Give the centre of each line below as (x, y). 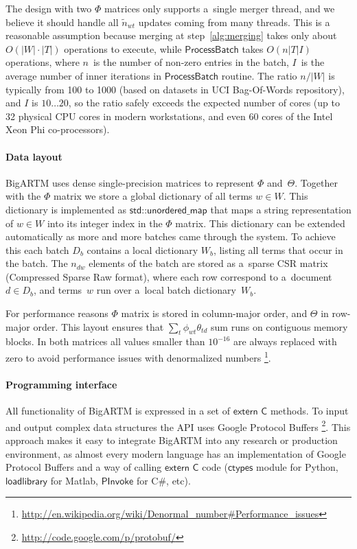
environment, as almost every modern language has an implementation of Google (176, 453)
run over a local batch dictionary (166, 290)
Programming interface (61, 384)
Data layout (34, 156)
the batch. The (37, 263)
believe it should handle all (62, 22)
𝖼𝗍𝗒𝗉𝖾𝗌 (240, 468)
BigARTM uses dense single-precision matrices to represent (130, 182)
